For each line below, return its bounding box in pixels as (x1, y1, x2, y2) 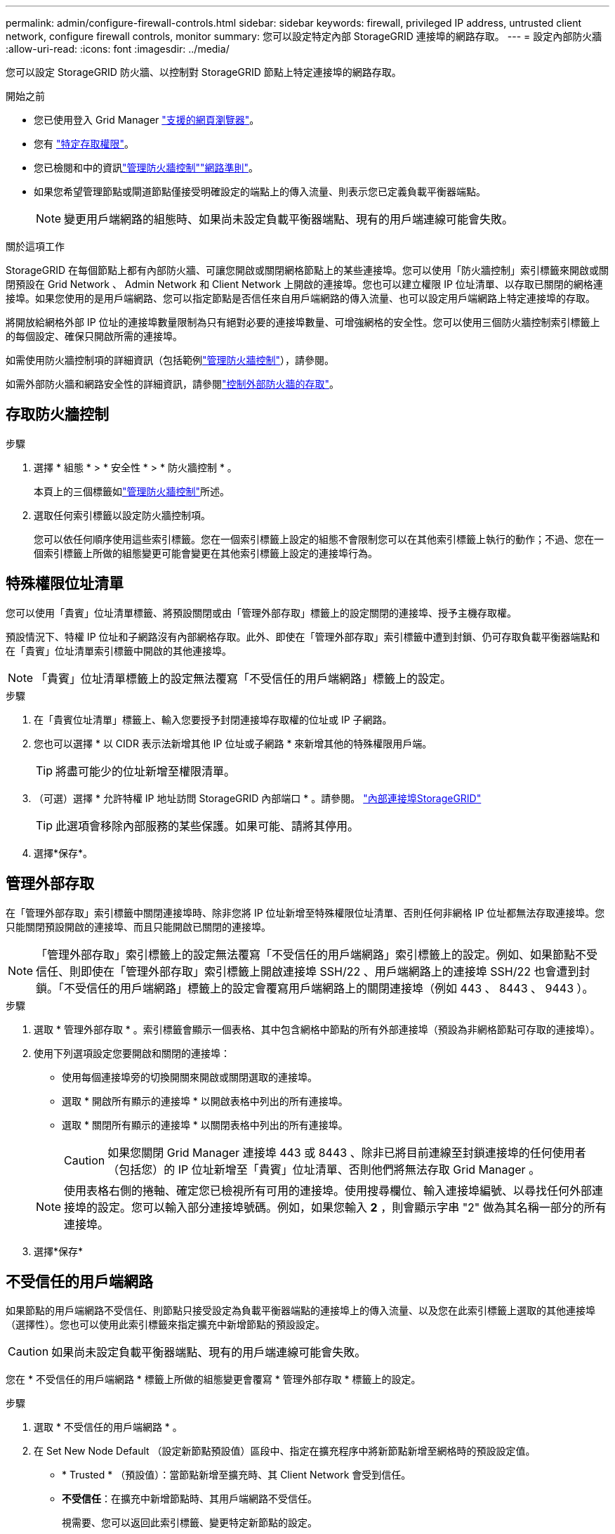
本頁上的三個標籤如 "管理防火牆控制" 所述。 (34, 485, 230, 497)
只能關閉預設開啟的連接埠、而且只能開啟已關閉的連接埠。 (6, 920, 271, 933)
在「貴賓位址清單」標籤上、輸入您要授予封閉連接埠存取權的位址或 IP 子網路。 (34, 713, 392, 726)
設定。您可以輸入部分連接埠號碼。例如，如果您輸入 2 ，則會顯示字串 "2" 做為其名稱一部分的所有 (98, 1200, 607, 1214)
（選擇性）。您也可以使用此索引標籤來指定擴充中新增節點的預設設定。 (6, 1318, 325, 1331)
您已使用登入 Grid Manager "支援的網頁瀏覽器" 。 (34, 114, 260, 126)
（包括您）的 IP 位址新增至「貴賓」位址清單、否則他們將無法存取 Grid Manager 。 (107, 1162, 541, 1176)
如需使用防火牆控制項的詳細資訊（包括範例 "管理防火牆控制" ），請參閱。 (6, 354, 335, 366)
